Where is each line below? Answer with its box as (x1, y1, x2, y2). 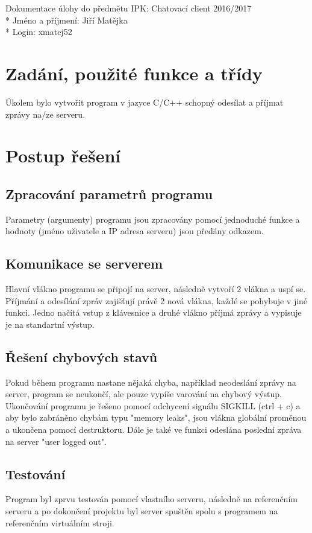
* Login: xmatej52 (5, 25, 72, 38)
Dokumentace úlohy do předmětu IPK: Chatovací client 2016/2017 (5, 2, 252, 14)
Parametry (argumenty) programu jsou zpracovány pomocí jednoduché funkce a (5, 212, 300, 225)
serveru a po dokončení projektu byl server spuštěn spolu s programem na (5, 505, 278, 517)
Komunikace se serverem (5, 254, 163, 273)
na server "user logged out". (5, 435, 107, 447)
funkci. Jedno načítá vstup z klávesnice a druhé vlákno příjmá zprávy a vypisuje (5, 306, 302, 319)
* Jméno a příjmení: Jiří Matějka (5, 13, 128, 26)
